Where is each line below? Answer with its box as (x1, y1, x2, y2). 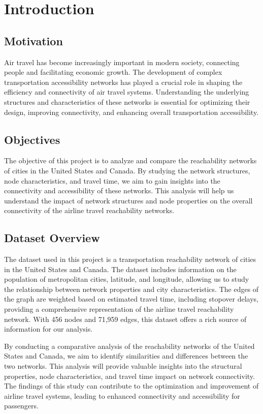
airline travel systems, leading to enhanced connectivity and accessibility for (4, 390, 240, 401)
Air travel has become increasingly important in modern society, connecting (4, 56, 240, 67)
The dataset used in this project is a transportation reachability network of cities (4, 254, 256, 264)
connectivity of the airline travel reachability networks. (4, 205, 175, 216)
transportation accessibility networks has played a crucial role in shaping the (4, 76, 243, 87)
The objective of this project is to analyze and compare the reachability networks (4, 155, 257, 166)
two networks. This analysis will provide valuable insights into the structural (4, 361, 242, 371)
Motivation (4, 33, 63, 48)
